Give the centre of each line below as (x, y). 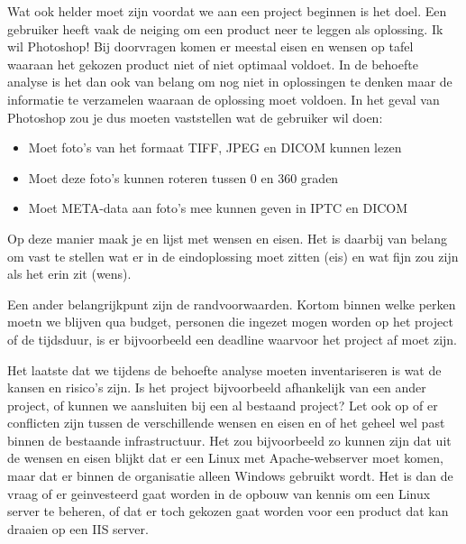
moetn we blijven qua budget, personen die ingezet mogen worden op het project (230, 322)
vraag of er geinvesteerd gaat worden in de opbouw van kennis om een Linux (219, 493)
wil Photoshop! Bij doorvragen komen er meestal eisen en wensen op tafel (210, 46)
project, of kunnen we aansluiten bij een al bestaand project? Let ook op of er (223, 405)
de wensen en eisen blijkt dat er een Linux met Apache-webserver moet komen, (225, 458)
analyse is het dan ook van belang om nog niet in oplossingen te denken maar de (230, 82)
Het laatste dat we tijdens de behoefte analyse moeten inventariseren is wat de (224, 369)
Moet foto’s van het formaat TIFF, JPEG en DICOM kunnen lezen (215, 148)
